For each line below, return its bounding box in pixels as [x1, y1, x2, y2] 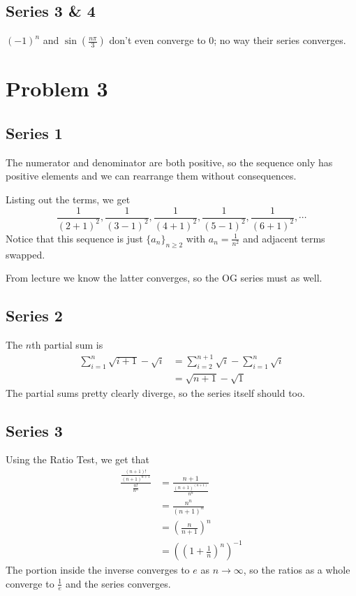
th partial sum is [31, 337, 103, 352]
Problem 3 [6, 74, 108, 103]
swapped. [6, 247, 45, 261]
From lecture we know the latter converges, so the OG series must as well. [6, 270, 322, 285]
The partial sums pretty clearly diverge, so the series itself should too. [6, 385, 305, 400]
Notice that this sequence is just [6, 231, 143, 245]
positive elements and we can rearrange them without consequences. [6, 168, 297, 183]
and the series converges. [65, 576, 171, 590]
